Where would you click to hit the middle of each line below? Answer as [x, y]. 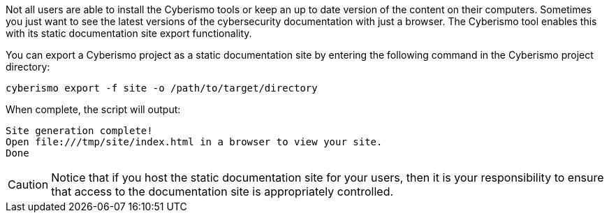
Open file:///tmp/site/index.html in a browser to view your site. [194, 142]
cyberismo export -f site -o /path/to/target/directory [162, 88]
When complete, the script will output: [93, 109]
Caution [28, 184]
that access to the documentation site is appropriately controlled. [222, 191]
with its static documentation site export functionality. [129, 33]
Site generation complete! [79, 131]
